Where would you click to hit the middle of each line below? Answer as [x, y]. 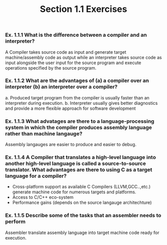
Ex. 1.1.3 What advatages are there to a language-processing [80, 121]
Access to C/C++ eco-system [43, 197]
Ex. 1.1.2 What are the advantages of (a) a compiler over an [77, 81]
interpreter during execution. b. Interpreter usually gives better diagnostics [82, 103]
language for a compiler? [36, 176]
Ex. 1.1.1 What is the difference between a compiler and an [76, 35]
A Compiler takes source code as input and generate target [66, 52]
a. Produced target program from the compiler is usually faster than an [77, 97]
